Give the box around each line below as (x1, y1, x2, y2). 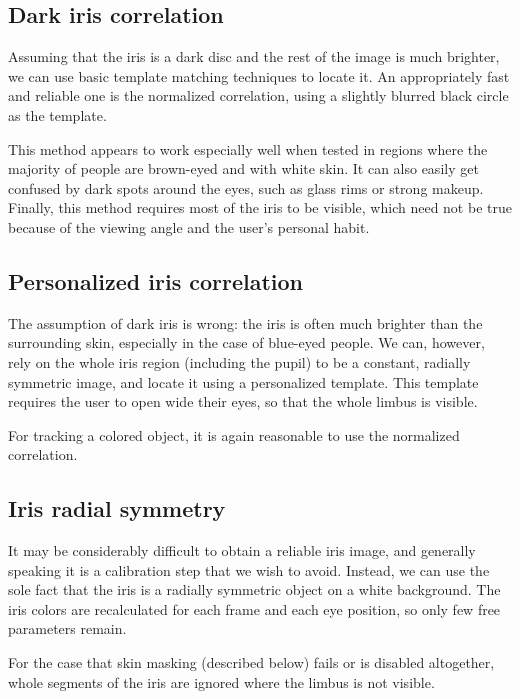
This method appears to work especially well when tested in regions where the (8, 138, 488, 159)
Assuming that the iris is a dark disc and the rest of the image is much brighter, (8, 46, 500, 67)
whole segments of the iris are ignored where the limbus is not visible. (8, 671, 435, 692)
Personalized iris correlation (8, 265, 304, 296)
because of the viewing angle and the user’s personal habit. (8, 216, 370, 237)
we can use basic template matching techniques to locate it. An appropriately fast (8, 65, 510, 86)
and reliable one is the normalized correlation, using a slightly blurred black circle (8, 85, 509, 106)
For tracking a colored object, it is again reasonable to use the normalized (8, 424, 460, 445)
